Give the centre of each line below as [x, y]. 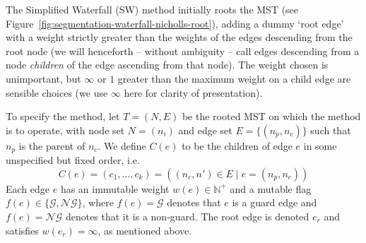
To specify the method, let [63, 116]
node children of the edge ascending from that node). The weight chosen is [167, 65]
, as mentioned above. [145, 230]
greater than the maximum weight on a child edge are [234, 78]
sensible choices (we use [57, 92]
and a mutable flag [271, 188]
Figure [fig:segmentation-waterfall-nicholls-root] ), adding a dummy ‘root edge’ [175, 23]
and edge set [205, 130]
